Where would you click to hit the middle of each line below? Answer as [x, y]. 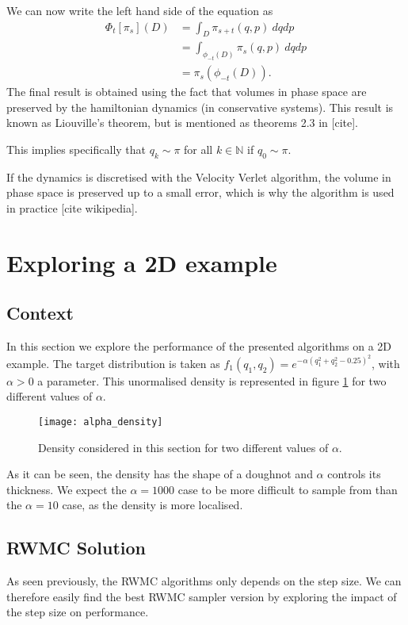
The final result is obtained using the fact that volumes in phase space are [187, 92]
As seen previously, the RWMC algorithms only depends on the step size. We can [204, 581]
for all [198, 150]
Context [40, 313]
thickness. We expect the [67, 489]
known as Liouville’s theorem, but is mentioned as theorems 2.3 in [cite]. [182, 123]
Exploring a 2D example [142, 262]
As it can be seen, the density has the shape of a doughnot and [160, 474]
